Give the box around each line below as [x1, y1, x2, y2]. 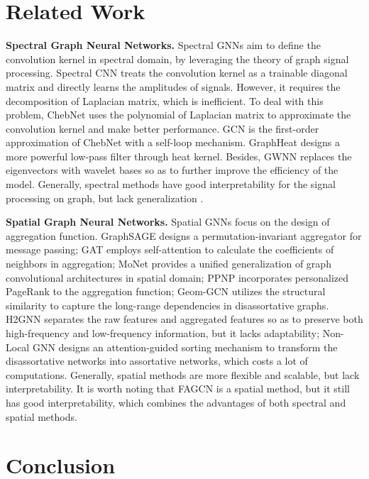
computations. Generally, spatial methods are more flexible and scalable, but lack [6, 367, 360, 382]
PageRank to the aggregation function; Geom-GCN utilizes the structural [6, 284, 326, 299]
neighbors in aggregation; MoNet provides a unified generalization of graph [6, 256, 331, 271]
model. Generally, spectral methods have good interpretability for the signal [6, 177, 336, 192]
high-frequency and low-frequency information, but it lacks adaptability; [6, 326, 320, 340]
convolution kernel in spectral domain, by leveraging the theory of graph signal [6, 51, 349, 66]
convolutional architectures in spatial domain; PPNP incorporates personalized [6, 270, 348, 285]
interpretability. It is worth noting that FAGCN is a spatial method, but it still [6, 381, 350, 396]
